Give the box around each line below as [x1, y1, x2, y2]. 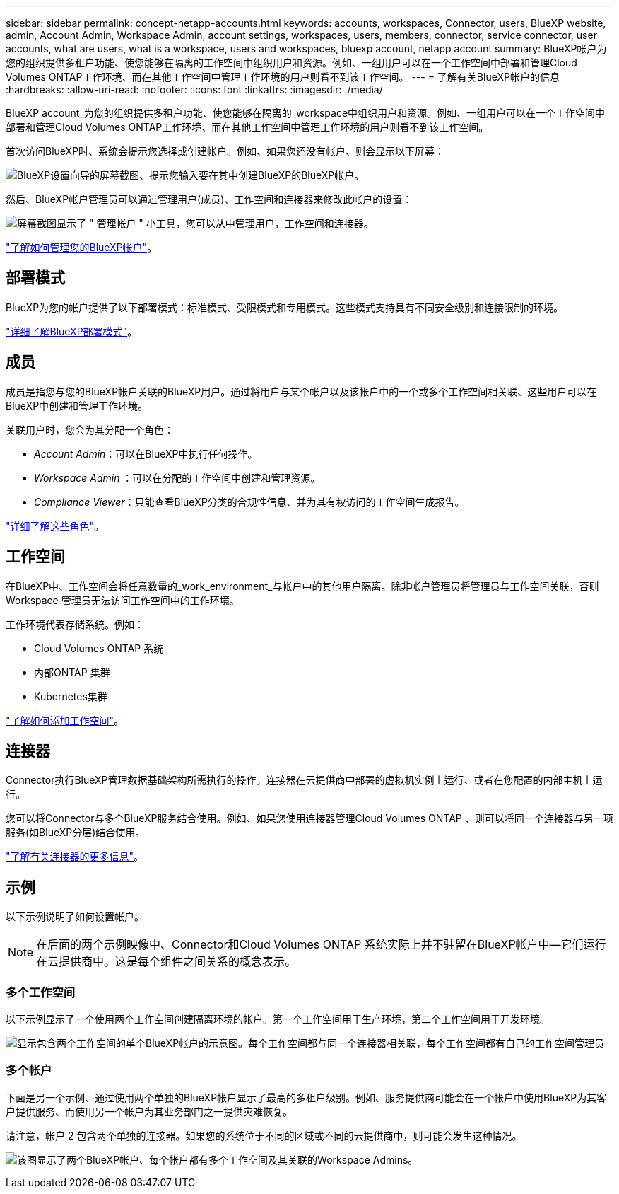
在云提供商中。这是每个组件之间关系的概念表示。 [36, 954, 297, 969]
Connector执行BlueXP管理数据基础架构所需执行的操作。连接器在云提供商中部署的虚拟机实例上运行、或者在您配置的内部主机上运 [6, 774, 603, 787]
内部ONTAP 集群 [34, 666, 110, 678]
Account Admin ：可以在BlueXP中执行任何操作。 [34, 447, 258, 460]
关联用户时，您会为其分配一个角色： [6, 423, 174, 436]
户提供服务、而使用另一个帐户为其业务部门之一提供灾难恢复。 [6, 1105, 293, 1118]
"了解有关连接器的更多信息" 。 [6, 850, 144, 863]
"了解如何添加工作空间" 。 [6, 714, 124, 726]
